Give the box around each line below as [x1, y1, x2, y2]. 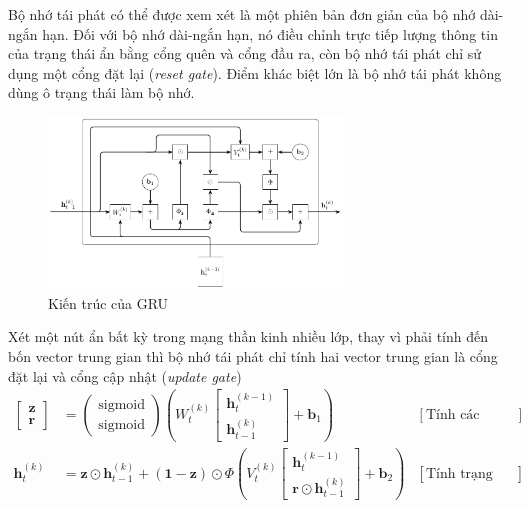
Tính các [425, 408, 480, 422]
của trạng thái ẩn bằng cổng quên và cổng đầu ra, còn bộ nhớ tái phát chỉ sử [8, 43, 482, 64]
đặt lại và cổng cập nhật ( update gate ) [8, 365, 242, 386]
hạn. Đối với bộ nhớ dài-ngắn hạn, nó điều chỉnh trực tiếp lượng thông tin [42, 23, 498, 44]
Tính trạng [425, 466, 493, 481]
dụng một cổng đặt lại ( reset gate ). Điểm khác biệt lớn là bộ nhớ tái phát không [8, 62, 502, 83]
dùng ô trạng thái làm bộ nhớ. [8, 82, 195, 103]
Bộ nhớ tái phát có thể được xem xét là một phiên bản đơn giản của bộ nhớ [8, 4, 476, 24]
